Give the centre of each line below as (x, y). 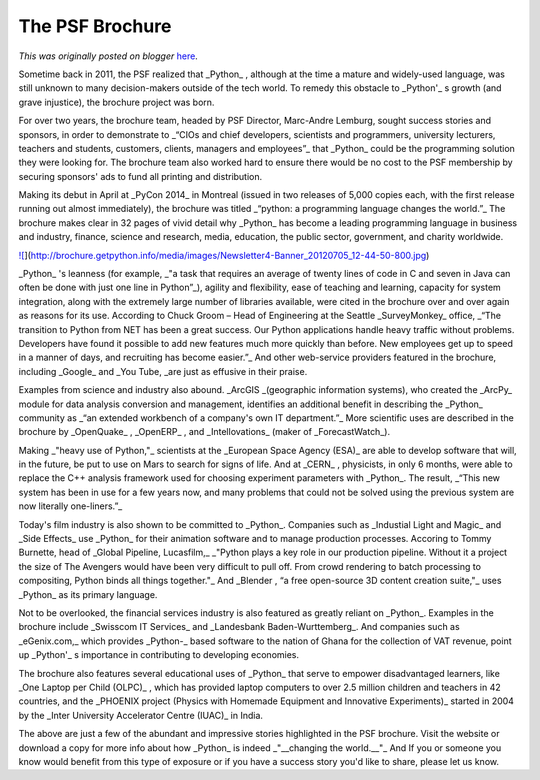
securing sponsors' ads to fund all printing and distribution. (140, 176)
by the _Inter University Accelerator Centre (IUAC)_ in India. (141, 715)
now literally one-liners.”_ (70, 506)
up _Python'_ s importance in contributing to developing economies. (159, 655)
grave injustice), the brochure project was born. (116, 102)
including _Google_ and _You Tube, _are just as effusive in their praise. (163, 371)
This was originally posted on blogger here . (108, 56)
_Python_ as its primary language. (88, 594)
